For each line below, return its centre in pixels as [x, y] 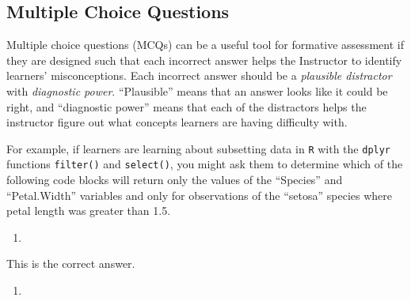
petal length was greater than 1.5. [89, 211]
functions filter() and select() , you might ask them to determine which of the [205, 164]
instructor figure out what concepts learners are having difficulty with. [177, 122]
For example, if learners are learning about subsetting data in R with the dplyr [199, 148]
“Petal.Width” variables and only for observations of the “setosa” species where [199, 195]
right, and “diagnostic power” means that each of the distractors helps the [186, 106]
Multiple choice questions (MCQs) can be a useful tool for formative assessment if [205, 45]
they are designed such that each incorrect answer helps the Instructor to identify [204, 60]
